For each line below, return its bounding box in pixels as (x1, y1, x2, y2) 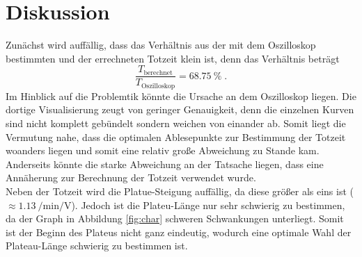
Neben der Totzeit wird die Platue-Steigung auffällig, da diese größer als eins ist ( (6, 183, 354, 198)
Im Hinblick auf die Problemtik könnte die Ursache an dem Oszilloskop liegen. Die (6, 88, 356, 103)
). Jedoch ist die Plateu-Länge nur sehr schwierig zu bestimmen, (71, 197, 345, 212)
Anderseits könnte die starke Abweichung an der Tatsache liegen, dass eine (6, 156, 324, 171)
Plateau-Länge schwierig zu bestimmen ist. (6, 238, 188, 253)
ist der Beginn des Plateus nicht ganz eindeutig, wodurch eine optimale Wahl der (6, 224, 352, 239)
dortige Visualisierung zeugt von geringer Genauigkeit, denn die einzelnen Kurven (6, 102, 354, 117)
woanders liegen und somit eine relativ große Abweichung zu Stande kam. (6, 143, 320, 158)
